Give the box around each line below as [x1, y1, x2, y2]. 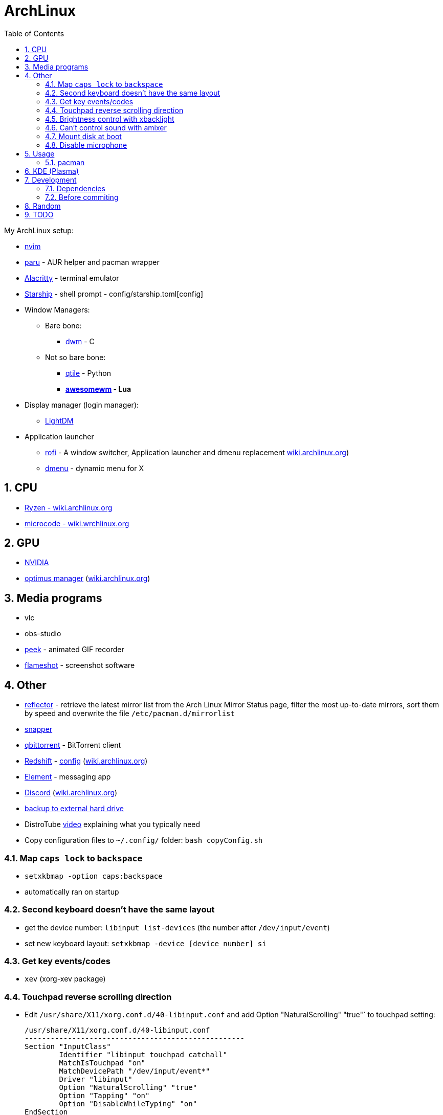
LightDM [45, 416, 74, 425]
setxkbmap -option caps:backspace [25, 872, 163, 880]
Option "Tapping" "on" [59, 1091, 150, 1100]
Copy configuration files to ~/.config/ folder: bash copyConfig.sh [25, 836, 263, 845]
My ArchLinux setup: [4, 226, 74, 235]
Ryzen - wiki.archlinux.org [25, 503, 113, 512]
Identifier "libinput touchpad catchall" [59, 1051, 228, 1059]
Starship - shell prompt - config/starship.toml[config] [25, 289, 204, 298]
